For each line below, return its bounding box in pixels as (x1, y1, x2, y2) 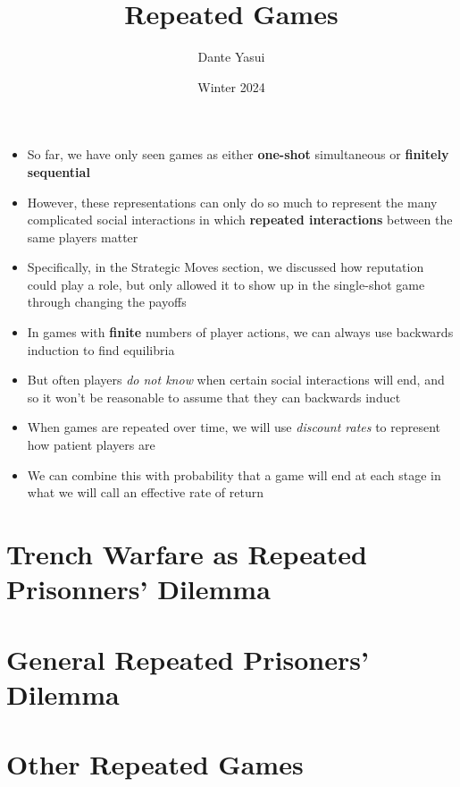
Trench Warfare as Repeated (6, 536, 367, 571)
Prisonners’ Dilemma (6, 571, 271, 607)
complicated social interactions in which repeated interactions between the (27, 210, 453, 229)
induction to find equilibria (27, 340, 175, 359)
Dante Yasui (197, 47, 265, 66)
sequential (27, 162, 90, 181)
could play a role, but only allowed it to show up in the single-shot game (27, 275, 425, 293)
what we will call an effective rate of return (27, 483, 263, 502)
